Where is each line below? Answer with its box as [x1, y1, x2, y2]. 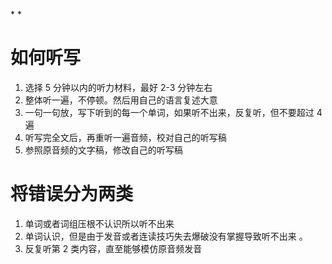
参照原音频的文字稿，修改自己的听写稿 [24, 144, 183, 156]
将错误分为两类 [10, 183, 134, 206]
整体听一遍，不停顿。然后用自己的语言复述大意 [24, 94, 218, 106]
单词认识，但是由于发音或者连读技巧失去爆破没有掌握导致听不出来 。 [24, 230, 308, 242]
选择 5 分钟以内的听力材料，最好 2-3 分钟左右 [24, 81, 213, 93]
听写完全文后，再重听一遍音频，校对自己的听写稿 [24, 131, 227, 143]
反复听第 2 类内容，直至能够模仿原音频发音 [24, 242, 203, 254]
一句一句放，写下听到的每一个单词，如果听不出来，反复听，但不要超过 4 [24, 106, 323, 118]
